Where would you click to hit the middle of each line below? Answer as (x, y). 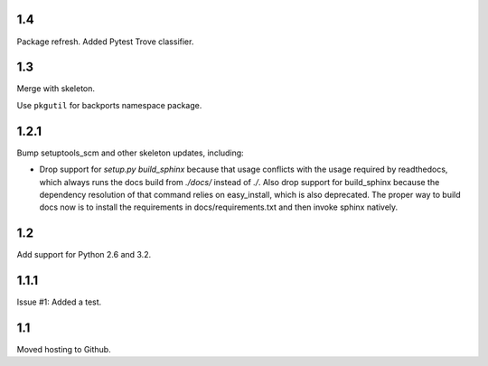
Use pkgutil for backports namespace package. (109, 105)
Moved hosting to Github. (64, 349)
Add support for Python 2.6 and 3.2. (84, 255)
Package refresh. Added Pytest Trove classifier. (105, 42)
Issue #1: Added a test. (59, 302)
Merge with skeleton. (56, 89)
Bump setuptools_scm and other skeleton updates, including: (130, 153)
